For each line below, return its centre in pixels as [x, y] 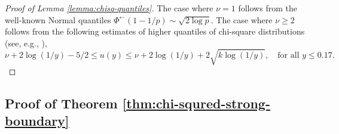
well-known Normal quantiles [58, 19]
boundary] [37, 121]
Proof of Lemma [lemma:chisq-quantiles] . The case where [109, 8]
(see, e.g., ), [26, 43]
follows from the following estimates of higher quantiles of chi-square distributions [155, 31]
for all [288, 55]
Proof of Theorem [61, 103]
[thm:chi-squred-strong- [196, 103]
